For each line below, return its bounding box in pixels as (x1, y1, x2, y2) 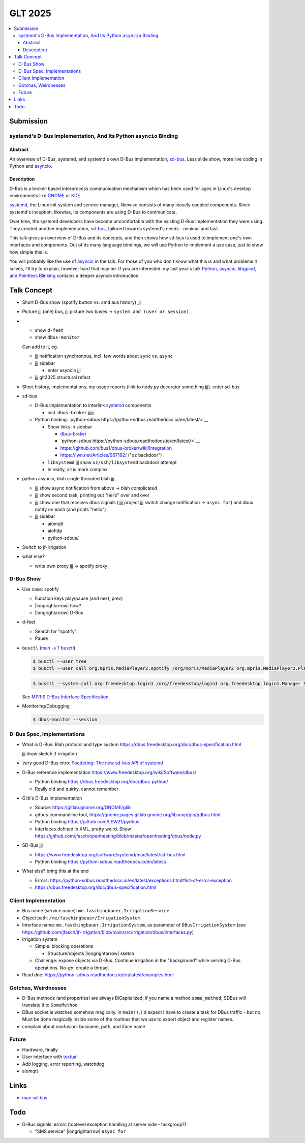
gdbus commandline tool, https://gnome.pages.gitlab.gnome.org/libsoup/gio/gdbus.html (35, 811, 221, 818)
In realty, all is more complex (47, 467, 108, 472)
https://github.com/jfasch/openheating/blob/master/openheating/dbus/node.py (35, 832, 201, 839)
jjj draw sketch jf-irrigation (22, 751, 77, 757)
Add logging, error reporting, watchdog (22, 1061, 105, 1067)
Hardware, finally (22, 1046, 58, 1053)
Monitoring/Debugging (22, 703, 70, 709)
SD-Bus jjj (22, 842, 43, 848)
